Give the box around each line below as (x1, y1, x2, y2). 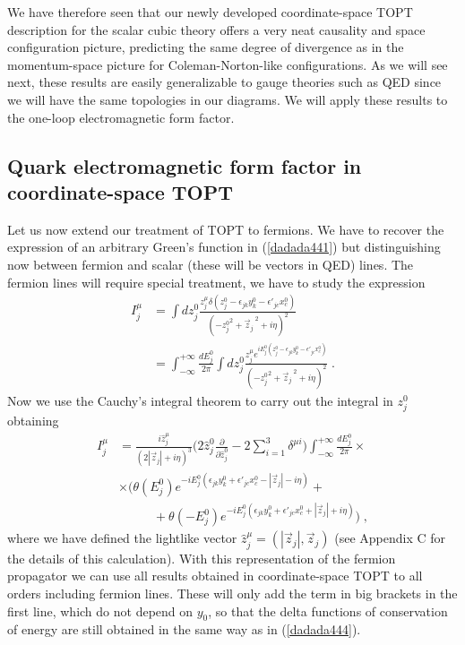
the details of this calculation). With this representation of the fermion (7, 548, 396, 567)
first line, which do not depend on (7, 601, 194, 620)
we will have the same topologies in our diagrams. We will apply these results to (7, 90, 448, 108)
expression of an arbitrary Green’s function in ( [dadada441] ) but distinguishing (7, 237, 441, 256)
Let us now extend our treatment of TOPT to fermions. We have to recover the (7, 219, 444, 238)
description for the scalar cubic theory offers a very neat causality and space (7, 20, 426, 39)
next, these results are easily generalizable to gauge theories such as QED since (7, 73, 442, 91)
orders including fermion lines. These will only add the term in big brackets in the (7, 584, 458, 603)
